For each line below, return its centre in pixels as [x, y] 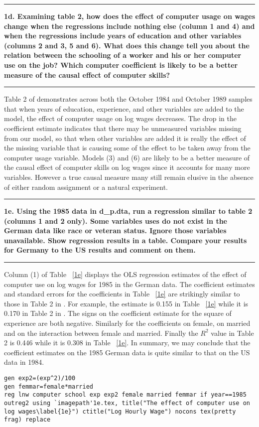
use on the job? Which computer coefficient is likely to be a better [121, 65]
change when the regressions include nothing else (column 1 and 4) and [129, 26]
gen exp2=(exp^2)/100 [40, 378]
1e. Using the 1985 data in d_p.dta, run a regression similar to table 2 [128, 211]
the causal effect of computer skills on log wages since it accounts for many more [127, 167]
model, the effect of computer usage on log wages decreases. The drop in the [121, 118]
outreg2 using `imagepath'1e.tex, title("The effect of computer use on [127, 403]
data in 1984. [24, 362]
